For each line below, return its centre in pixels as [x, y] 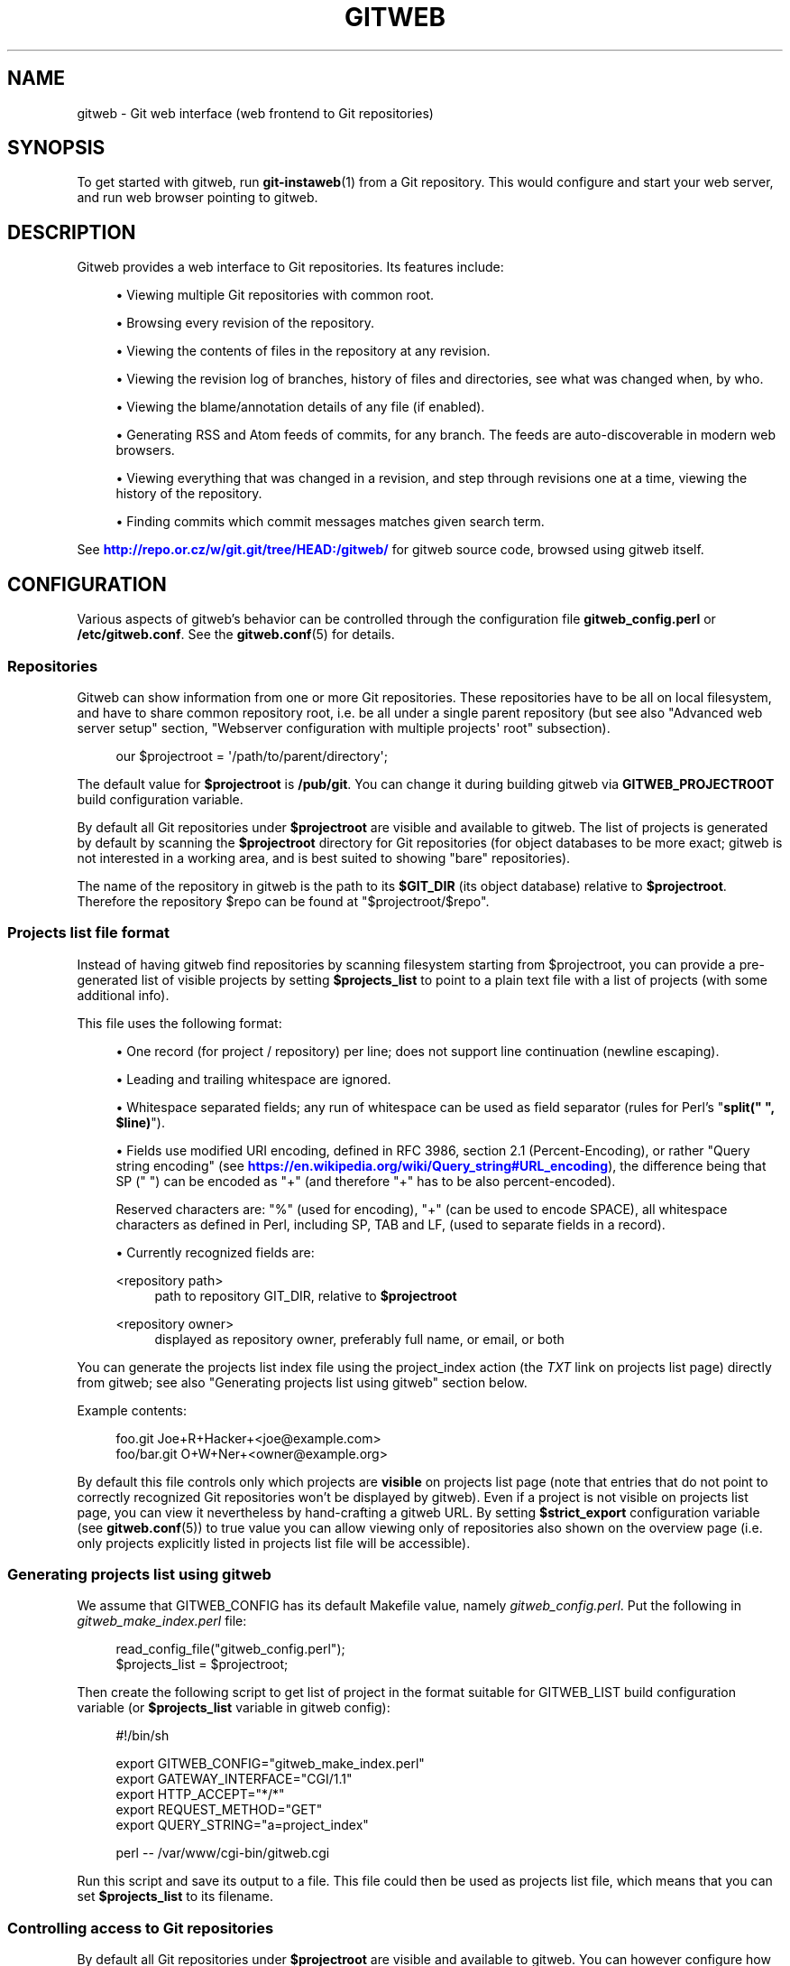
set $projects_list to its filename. [175, 1896]
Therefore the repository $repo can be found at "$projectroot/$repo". [283, 901]
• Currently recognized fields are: [215, 1252]
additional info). [123, 995]
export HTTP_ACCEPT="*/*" [200, 1794]
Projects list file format [89, 933]
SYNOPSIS [56, 148]
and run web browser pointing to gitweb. [197, 198]
